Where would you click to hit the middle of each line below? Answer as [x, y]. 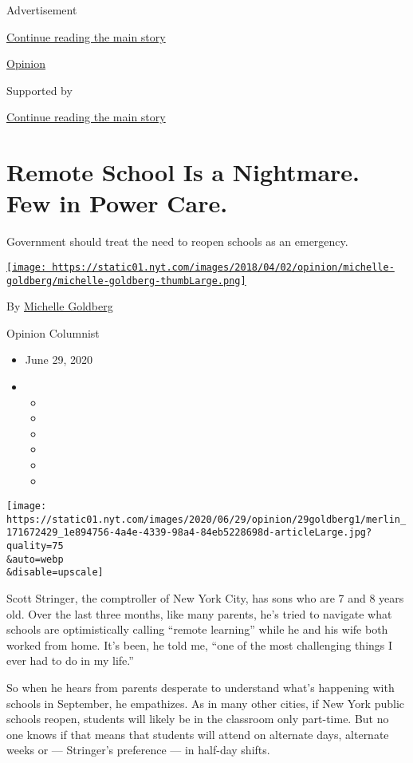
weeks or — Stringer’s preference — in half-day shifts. [138, 750]
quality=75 [35, 546]
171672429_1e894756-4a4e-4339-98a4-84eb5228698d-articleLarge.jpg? [189, 533]
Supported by [39, 90]
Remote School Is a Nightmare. [183, 172]
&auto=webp [35, 559]
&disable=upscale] [55, 573]
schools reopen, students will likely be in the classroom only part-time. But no [198, 719]
